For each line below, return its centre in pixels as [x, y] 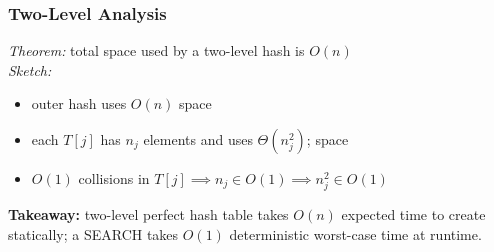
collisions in [114, 178]
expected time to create [413, 214]
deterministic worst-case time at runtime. [355, 233]
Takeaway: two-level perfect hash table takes [148, 214]
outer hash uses [79, 103]
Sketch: [30, 69]
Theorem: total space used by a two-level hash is [156, 50]
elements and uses [198, 139]
